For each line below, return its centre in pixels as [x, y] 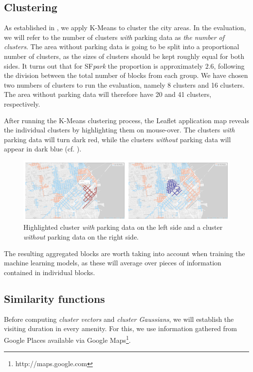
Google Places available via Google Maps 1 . [67, 339]
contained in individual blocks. [50, 272]
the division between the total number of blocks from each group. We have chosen [126, 75]
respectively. [22, 103]
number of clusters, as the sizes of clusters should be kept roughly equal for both [124, 56]
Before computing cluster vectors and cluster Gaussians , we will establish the [119, 319]
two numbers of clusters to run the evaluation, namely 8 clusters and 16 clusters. [124, 84]
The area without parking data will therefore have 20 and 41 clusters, [108, 94]
